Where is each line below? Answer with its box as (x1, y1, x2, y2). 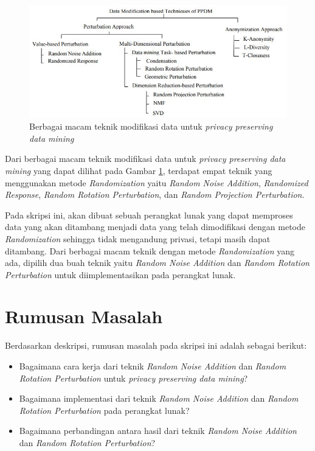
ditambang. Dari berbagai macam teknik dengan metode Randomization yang (5, 244, 294, 257)
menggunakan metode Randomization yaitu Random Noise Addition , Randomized (5, 176, 308, 189)
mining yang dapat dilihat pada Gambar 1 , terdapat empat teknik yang (5, 164, 272, 177)
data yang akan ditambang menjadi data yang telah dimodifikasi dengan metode (5, 220, 306, 233)
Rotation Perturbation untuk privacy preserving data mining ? (19, 371, 248, 384)
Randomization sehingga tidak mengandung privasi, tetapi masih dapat (5, 232, 271, 245)
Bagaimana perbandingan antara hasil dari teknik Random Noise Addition (19, 424, 297, 437)
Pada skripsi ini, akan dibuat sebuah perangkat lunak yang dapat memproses (5, 208, 293, 221)
